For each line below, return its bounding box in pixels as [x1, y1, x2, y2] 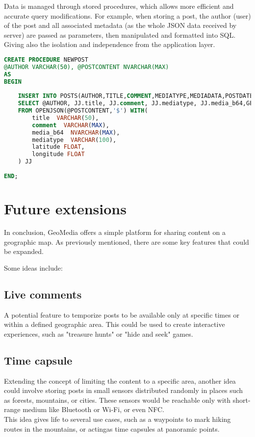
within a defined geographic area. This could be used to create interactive [4, 319, 225, 329]
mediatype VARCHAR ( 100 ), [32, 136, 117, 143]
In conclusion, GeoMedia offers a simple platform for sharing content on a [4, 227, 226, 237]
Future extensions [4, 199, 127, 219]
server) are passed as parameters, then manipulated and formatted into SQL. [4, 29, 236, 40]
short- [232, 394, 251, 405]
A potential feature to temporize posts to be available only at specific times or [4, 309, 239, 320]
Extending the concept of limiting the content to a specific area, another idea [4, 375, 236, 386]
